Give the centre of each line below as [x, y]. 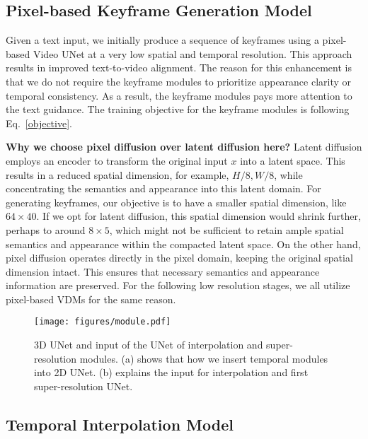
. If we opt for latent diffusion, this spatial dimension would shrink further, [199, 216]
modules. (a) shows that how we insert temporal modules [204, 358]
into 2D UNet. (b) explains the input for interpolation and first [171, 372]
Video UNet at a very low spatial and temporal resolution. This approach [192, 53]
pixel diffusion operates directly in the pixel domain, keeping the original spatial [179, 258]
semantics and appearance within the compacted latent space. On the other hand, [183, 244]
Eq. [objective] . [39, 123]
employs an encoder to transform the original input [117, 160]
